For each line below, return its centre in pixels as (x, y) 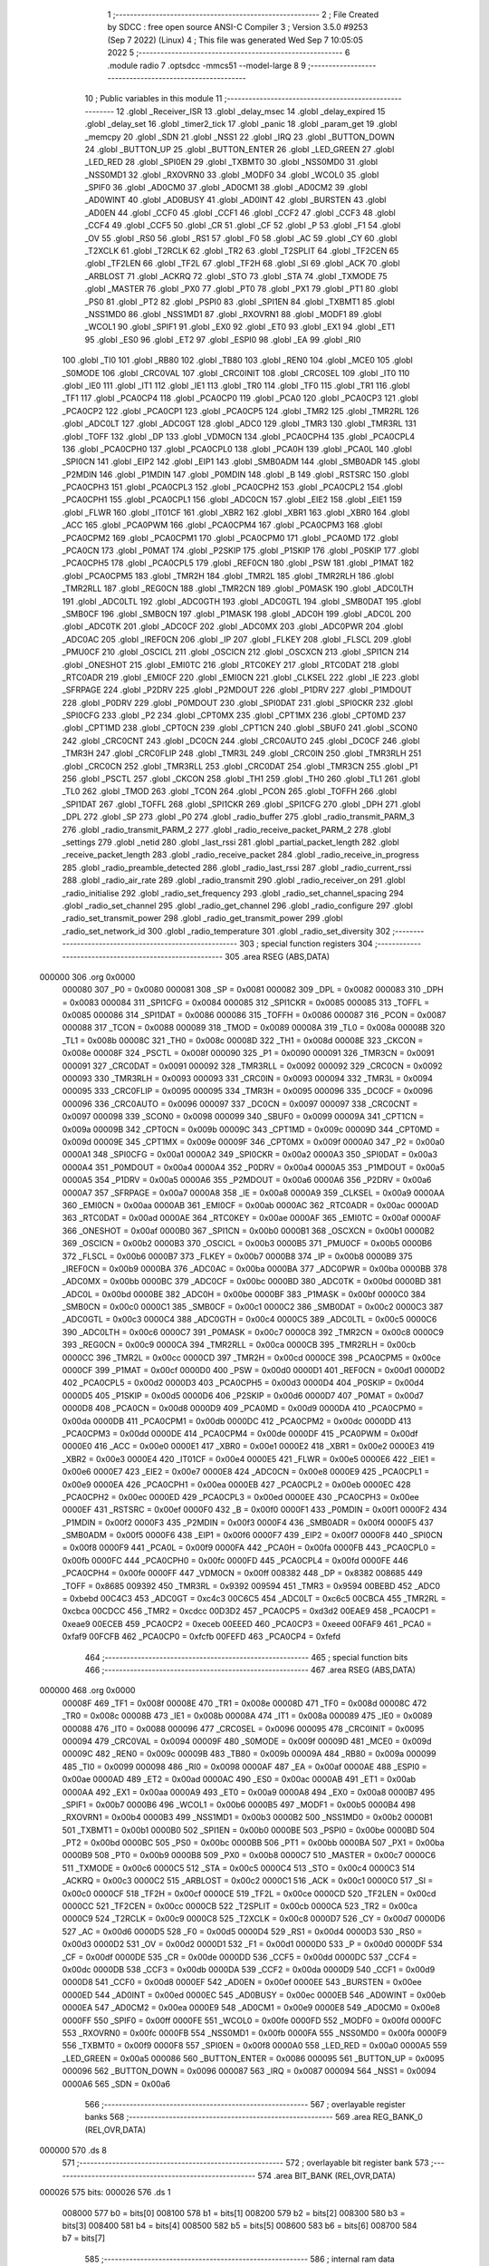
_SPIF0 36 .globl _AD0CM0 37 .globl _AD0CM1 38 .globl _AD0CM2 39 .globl (226, 188)
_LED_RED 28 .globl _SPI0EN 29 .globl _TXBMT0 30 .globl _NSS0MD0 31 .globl (231, 162)
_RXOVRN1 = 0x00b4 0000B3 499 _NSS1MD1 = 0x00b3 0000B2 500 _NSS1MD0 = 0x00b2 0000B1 (248, 1817)
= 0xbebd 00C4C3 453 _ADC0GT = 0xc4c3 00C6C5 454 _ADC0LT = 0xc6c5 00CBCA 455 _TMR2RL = (254, 1599)
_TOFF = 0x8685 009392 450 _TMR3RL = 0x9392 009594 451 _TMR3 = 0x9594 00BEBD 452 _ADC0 (251, 1585)
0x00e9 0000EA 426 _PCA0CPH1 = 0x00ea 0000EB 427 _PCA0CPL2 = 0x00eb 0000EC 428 (236, 1484)
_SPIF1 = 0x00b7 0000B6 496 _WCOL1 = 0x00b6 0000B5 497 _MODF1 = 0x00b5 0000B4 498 (239, 1805)
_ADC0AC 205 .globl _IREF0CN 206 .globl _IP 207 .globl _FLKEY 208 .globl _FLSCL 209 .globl (237, 639)
